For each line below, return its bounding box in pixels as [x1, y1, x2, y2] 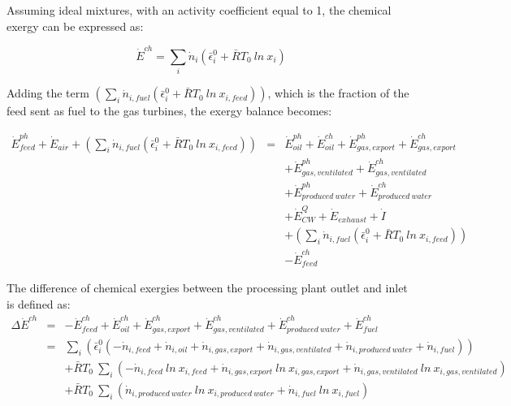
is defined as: [6, 296, 71, 313]
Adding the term [6, 84, 89, 101]
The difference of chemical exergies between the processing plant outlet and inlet [6, 279, 408, 296]
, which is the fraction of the [267, 84, 409, 101]
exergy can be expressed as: [6, 17, 144, 34]
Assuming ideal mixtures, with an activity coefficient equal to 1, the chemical [6, 2, 392, 18]
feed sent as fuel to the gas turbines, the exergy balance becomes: [6, 102, 332, 119]
